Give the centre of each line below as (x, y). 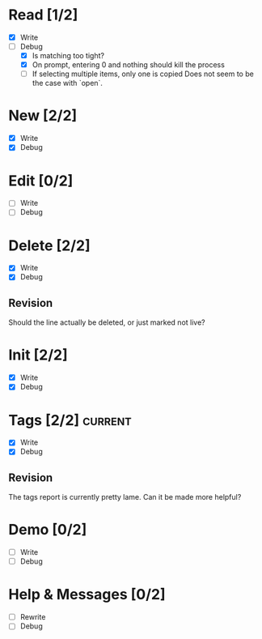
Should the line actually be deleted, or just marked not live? (107, 322)
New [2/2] (43, 116)
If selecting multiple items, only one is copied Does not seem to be (143, 74)
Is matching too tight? (68, 56)
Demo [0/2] (48, 530)
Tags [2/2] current (70, 420)
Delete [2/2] (49, 245)
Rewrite (33, 617)
